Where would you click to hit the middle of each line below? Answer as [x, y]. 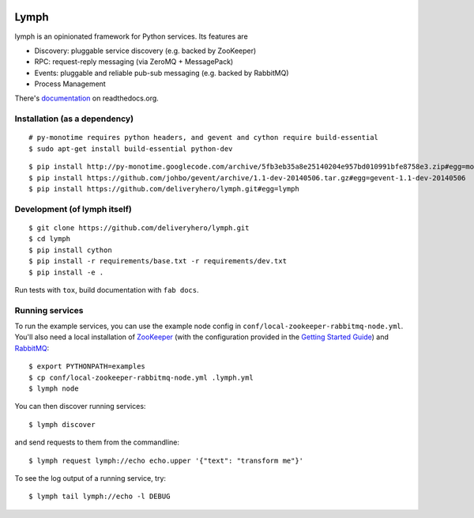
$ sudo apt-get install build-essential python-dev [131, 149]
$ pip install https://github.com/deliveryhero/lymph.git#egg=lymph [164, 189]
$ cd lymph [50, 239]
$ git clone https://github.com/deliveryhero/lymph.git [139, 228]
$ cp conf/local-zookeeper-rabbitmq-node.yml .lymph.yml [141, 377]
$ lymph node [54, 388]
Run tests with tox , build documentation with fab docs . [107, 289]
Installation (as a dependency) [74, 119]
